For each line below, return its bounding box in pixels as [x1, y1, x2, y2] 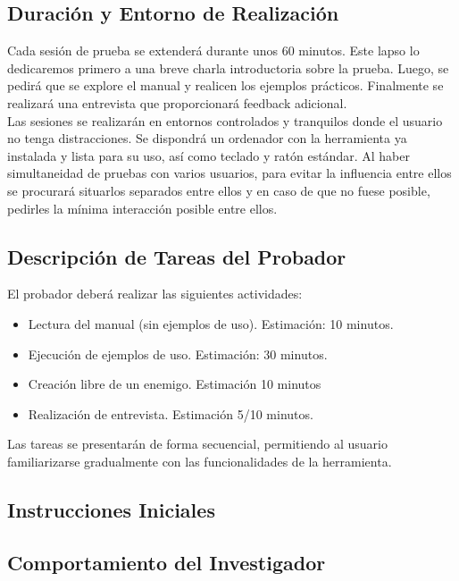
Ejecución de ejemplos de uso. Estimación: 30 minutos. [28, 344, 328, 363]
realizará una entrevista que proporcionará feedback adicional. [7, 93, 347, 112]
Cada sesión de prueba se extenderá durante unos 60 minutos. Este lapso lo [7, 41, 420, 60]
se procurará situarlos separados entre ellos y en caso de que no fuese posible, [7, 181, 430, 199]
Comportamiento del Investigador [7, 548, 326, 576]
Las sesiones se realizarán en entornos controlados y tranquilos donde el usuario [7, 111, 443, 130]
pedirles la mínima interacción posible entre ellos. [7, 198, 278, 217]
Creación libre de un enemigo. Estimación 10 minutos [28, 375, 321, 393]
